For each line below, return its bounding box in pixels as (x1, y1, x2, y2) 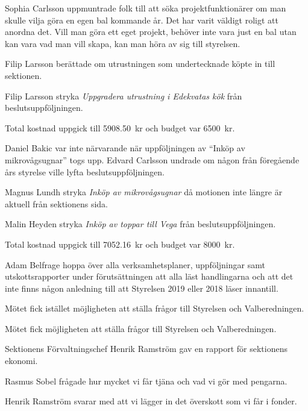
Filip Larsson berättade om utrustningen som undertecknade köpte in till (5, 57, 275, 70)
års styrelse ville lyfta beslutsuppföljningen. (5, 165, 165, 178)
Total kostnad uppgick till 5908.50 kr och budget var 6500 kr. (5, 121, 235, 134)
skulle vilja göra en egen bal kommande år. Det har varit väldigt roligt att (5, 13, 278, 26)
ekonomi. (5, 354, 38, 367)
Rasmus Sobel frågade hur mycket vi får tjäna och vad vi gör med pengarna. (5, 374, 288, 387)
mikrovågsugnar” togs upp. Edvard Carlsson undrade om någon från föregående (5, 153, 300, 166)
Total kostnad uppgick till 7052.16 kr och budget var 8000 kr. (5, 237, 235, 250)
